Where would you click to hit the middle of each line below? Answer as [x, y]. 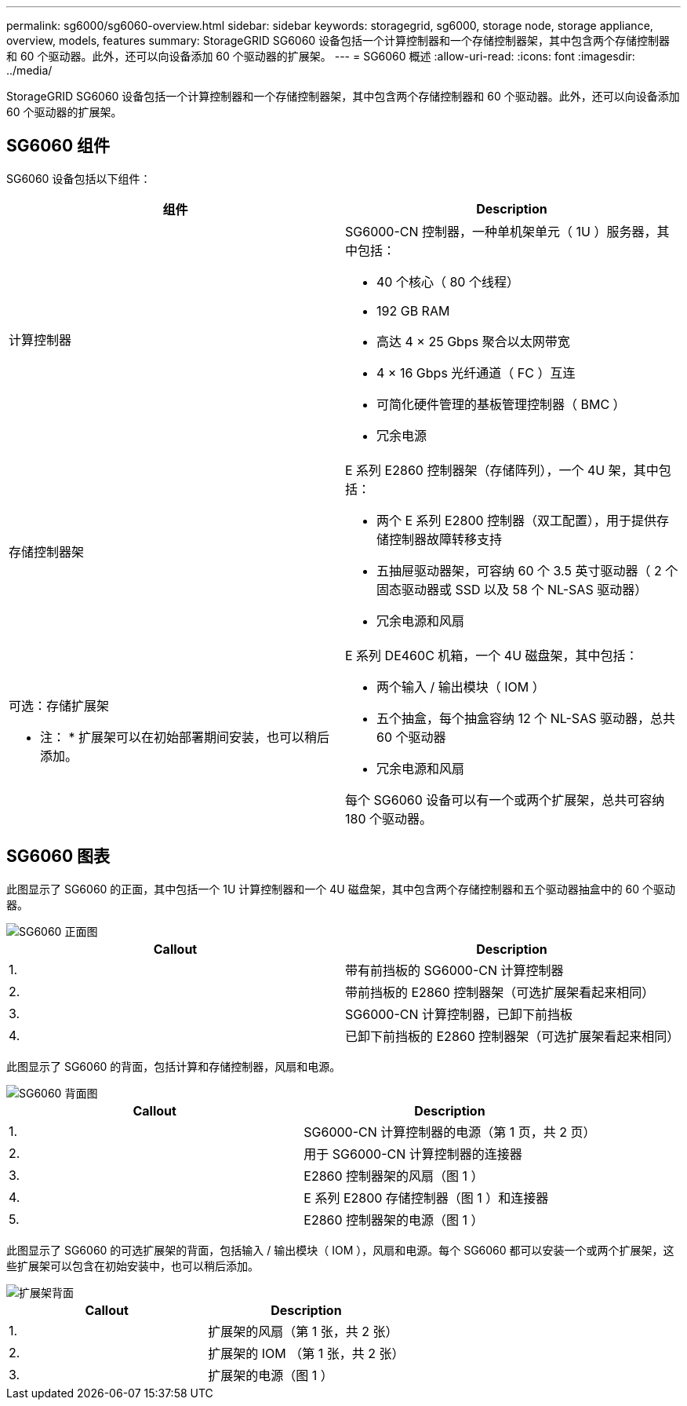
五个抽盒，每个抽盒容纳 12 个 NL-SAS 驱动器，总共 [526, 718]
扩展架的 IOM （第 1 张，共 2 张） [306, 1353]
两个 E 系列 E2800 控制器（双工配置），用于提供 [517, 520]
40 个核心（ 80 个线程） [448, 281]
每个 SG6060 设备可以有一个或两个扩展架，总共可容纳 [505, 800]
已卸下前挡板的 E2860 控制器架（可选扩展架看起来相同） [513, 1036]
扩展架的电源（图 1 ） [271, 1375]
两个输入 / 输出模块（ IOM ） [461, 687]
